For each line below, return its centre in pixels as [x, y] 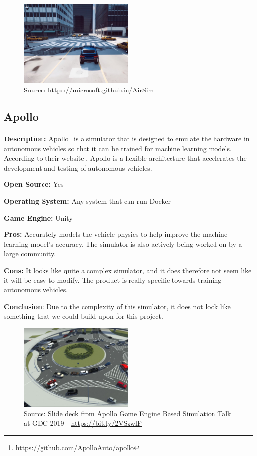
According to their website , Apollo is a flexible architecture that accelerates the [125, 158]
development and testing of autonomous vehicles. [78, 167]
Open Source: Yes [34, 184]
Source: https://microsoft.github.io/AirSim [89, 89]
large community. [30, 253]
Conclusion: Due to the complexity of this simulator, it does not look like [117, 306]
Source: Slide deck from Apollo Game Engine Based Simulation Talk [128, 413]
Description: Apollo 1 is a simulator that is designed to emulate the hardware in [127, 138]
